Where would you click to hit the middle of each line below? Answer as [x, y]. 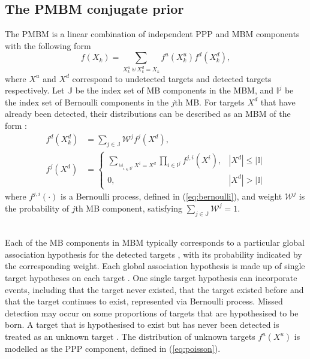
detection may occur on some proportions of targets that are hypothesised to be [152, 313]
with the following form [48, 45]
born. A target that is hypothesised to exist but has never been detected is [142, 325]
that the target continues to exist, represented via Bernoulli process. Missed [144, 301]
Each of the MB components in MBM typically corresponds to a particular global [155, 242]
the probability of [37, 208]
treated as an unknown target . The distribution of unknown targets [130, 336]
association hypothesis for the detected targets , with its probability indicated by [154, 254]
